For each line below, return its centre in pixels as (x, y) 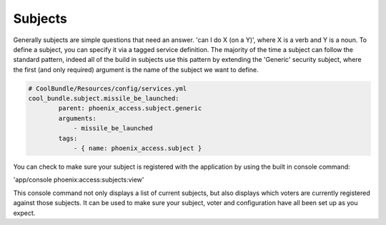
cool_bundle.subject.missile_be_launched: (104, 99)
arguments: (77, 118)
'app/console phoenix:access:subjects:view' (79, 180)
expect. (24, 213)
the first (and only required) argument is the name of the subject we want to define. (136, 69)
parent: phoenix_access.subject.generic (130, 108)
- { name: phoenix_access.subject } (138, 148)
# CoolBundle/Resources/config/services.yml (108, 88)
